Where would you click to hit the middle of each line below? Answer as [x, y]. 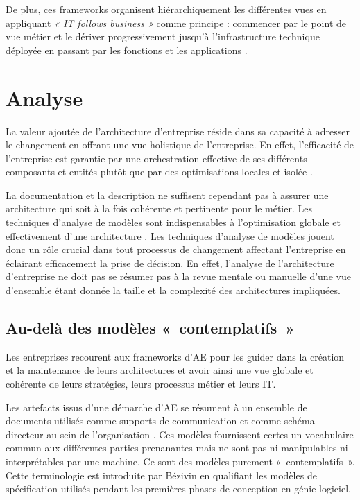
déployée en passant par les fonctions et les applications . [127, 50]
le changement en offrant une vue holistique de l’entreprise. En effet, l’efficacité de [180, 145]
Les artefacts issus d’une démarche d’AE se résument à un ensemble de [156, 407]
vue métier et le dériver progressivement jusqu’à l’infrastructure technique [163, 36]
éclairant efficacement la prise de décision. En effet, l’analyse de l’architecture [170, 262]
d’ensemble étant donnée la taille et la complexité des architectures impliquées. [173, 290]
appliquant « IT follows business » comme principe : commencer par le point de [176, 23]
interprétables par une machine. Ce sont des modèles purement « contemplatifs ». [180, 461]
